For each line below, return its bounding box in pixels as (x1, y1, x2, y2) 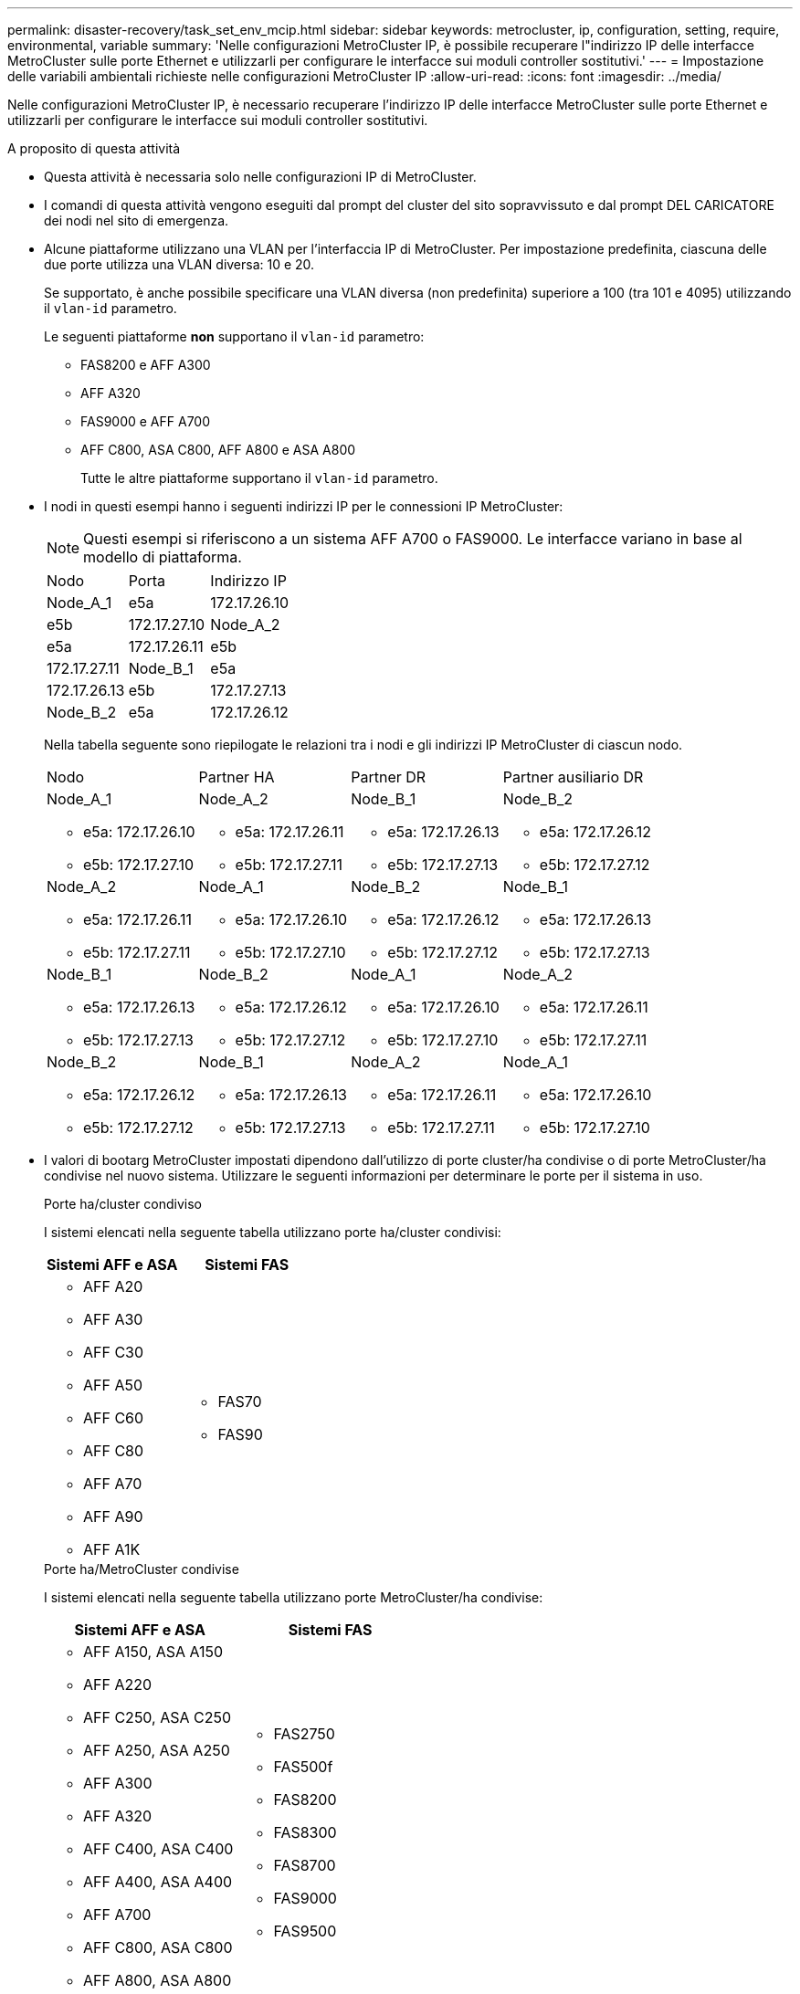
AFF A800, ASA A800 (83, 1971, 232, 1989)
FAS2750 (273, 1725, 335, 1743)
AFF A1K (83, 1540, 141, 1558)
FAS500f (273, 1758, 333, 1776)
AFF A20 (83, 1277, 143, 1296)
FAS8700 (273, 1856, 336, 1874)
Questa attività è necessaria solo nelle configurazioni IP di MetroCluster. (44, 169, 477, 184)
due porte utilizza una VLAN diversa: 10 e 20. (44, 257, 315, 272)
